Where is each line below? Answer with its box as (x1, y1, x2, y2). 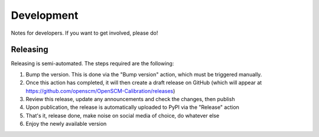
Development (11, 9, 79, 22)
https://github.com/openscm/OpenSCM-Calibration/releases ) (25, 87, 175, 94)
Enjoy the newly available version (25, 121, 107, 128)
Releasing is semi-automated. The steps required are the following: (11, 60, 174, 67)
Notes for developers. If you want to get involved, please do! (11, 29, 158, 36)
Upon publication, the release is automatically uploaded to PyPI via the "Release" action (25, 103, 239, 111)
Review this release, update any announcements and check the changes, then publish (25, 96, 235, 103)
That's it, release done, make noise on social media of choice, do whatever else (25, 112, 220, 119)
